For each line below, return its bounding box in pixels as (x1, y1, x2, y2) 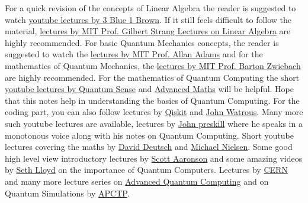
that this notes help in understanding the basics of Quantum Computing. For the (5, 94, 300, 106)
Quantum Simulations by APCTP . (5, 186, 130, 199)
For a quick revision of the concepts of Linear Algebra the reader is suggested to (5, 2, 296, 14)
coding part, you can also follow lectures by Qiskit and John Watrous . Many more (5, 106, 303, 118)
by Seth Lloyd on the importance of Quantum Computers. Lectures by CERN (5, 163, 288, 176)
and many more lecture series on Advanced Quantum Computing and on (5, 175, 269, 187)
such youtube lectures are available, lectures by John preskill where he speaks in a (5, 117, 303, 129)
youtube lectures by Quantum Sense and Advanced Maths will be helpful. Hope (5, 83, 294, 95)
